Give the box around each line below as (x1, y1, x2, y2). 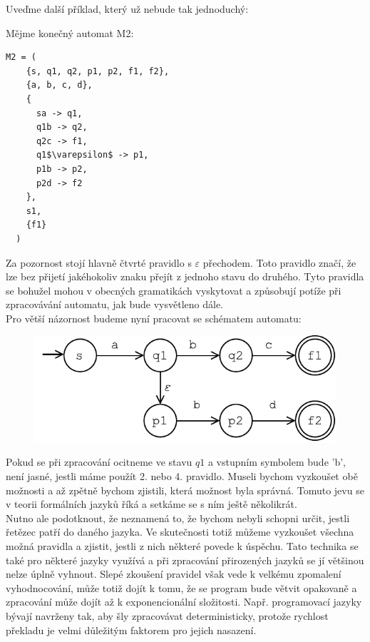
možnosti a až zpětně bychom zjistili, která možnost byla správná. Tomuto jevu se (6, 482, 364, 497)
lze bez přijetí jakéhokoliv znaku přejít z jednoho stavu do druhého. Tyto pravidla (6, 269, 364, 284)
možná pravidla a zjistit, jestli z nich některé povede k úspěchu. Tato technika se (6, 538, 359, 553)
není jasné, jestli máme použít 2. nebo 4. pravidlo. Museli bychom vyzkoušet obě (6, 469, 358, 483)
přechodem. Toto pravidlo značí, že (202, 255, 356, 270)
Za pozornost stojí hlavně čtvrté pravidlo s (6, 255, 192, 270)
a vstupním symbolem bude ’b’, (207, 454, 346, 469)
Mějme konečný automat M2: (6, 25, 134, 40)
